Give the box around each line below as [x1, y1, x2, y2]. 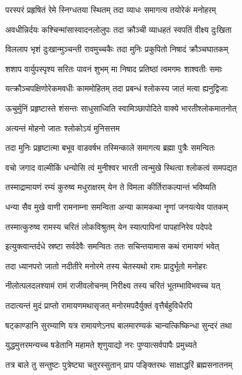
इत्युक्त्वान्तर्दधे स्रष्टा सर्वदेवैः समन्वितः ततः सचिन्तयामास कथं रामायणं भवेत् [5, 240, 219, 252]
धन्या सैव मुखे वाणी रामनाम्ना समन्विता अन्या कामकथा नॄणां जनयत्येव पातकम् [5, 200, 229, 212]
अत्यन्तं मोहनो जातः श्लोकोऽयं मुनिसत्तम [5, 121, 120, 134]
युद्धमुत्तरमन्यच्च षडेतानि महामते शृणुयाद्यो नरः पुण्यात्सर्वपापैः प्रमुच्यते [5, 339, 197, 351]
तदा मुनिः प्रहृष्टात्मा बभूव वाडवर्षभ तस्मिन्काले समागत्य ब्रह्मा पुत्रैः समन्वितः [5, 141, 215, 154]
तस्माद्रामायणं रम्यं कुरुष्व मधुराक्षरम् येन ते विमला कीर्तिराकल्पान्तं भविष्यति [5, 181, 216, 193]
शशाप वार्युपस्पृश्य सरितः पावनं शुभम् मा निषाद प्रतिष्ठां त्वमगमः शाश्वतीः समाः [5, 62, 223, 75]
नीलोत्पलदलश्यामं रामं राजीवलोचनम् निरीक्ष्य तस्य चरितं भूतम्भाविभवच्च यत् [5, 279, 220, 292]
